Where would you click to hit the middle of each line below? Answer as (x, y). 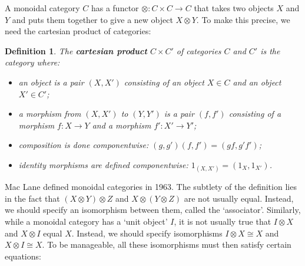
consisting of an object (164, 82)
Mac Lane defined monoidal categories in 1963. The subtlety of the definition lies (151, 187)
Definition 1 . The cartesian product (76, 50)
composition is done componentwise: (84, 145)
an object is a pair (51, 82)
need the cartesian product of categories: (78, 31)
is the (270, 50)
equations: (23, 256)
